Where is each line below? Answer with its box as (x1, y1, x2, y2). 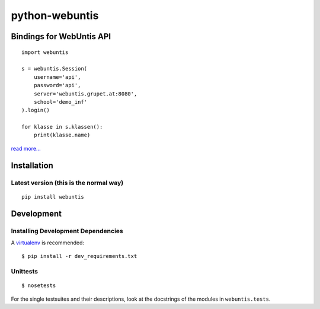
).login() (21, 107, 50, 114)
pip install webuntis (21, 193, 84, 200)
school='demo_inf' (33, 98, 88, 105)
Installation (11, 160, 53, 170)
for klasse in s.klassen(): (21, 123, 103, 130)
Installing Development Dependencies (11, 227, 124, 235)
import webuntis (21, 49, 69, 56)
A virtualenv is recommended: (11, 239, 85, 246)
